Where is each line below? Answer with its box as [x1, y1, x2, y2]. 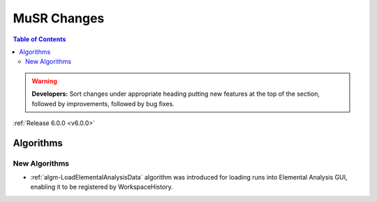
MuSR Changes [13, 10, 105, 26]
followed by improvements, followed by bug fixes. [31, 99, 175, 108]
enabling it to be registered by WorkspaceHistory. [30, 182, 174, 192]
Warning [31, 77, 57, 85]
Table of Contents [13, 35, 66, 43]
